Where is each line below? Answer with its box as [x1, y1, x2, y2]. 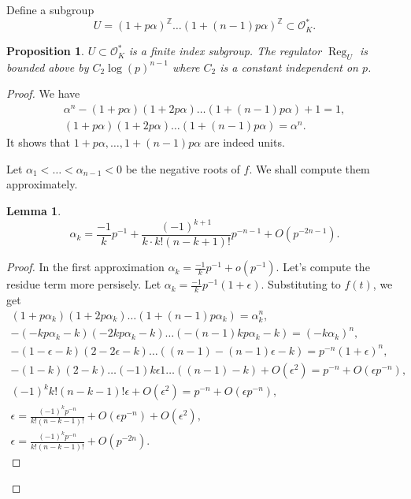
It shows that [6, 134, 71, 151]
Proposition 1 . [6, 43, 84, 59]
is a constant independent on [220, 58, 358, 75]
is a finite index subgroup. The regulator [128, 43, 322, 59]
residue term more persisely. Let [6, 276, 161, 292]
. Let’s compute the [276, 259, 370, 275]
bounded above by [6, 58, 89, 75]
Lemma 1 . [6, 202, 61, 218]
